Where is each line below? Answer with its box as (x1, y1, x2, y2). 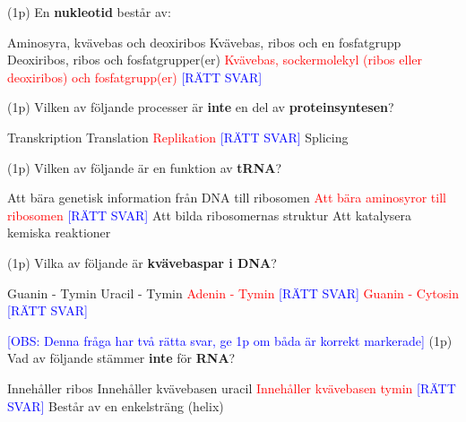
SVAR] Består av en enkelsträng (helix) (7, 396, 224, 415)
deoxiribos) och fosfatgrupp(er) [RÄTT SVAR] (7, 67, 263, 86)
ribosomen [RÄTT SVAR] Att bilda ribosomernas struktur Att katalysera (7, 205, 411, 224)
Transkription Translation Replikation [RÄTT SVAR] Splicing (7, 127, 349, 146)
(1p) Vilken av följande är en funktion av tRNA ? (7, 158, 282, 177)
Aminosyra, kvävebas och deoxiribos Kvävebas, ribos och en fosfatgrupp (7, 32, 401, 51)
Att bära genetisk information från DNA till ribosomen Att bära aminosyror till (7, 188, 446, 207)
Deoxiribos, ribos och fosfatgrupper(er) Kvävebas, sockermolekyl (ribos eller (7, 50, 423, 69)
